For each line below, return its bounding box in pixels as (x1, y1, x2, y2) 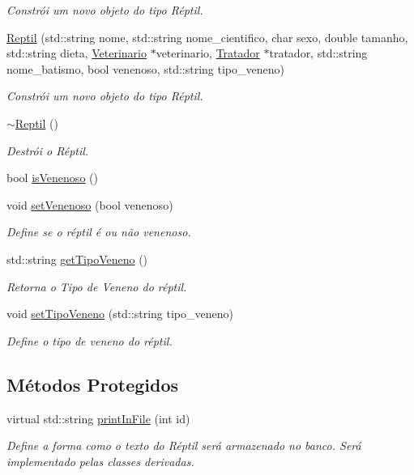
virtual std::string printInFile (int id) (6, 409, 190, 426)
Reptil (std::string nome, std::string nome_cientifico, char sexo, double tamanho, (6, 28, 408, 45)
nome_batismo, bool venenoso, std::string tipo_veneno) (6, 60, 284, 77)
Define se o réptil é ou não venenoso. (6, 223, 191, 240)
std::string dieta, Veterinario (6, 45, 147, 61)
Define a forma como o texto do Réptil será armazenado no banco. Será (6, 437, 361, 454)
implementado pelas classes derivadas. (6, 452, 194, 469)
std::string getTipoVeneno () (6, 250, 148, 267)
